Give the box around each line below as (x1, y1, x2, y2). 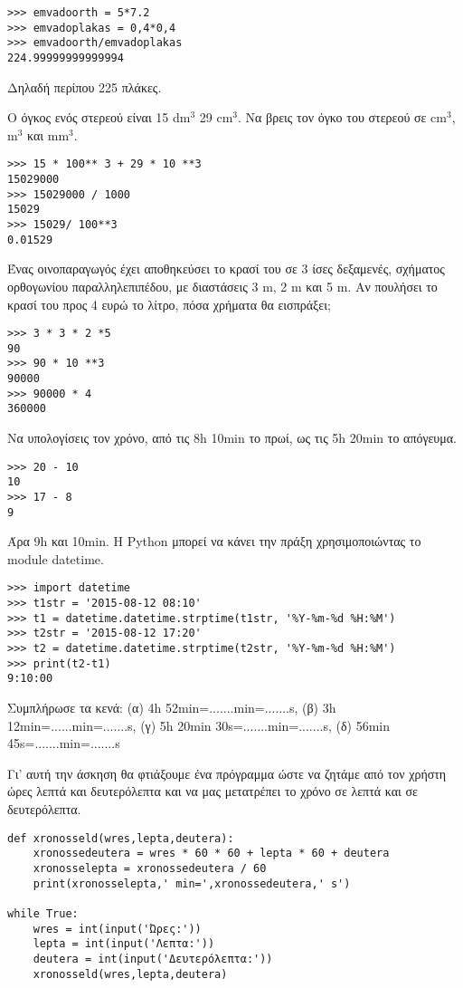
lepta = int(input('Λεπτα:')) (33, 937, 215, 951)
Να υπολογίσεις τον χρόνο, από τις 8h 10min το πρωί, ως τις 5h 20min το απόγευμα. (7, 428, 457, 447)
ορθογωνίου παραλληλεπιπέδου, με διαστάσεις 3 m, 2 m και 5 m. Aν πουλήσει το (7, 276, 438, 295)
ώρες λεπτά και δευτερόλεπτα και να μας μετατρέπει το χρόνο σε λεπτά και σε (7, 782, 418, 801)
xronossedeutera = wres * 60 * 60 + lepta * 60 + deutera (33, 847, 390, 860)
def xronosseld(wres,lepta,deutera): (7, 831, 234, 845)
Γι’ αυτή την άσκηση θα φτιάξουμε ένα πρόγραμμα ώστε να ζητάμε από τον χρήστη (7, 763, 447, 782)
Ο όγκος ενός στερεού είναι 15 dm (7, 108, 191, 127)
